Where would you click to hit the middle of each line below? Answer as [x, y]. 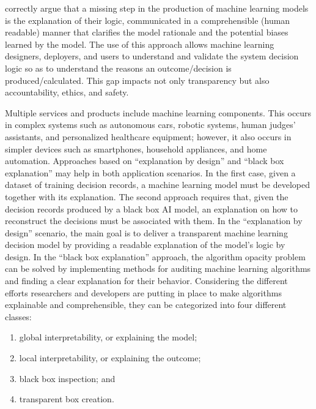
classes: [18, 316]
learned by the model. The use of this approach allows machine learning [140, 44]
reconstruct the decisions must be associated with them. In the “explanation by [154, 221]
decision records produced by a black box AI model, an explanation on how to [152, 208]
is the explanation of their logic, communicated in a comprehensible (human [148, 20]
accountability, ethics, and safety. [67, 92]
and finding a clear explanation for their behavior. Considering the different [146, 281]
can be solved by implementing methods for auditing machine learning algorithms [158, 268]
